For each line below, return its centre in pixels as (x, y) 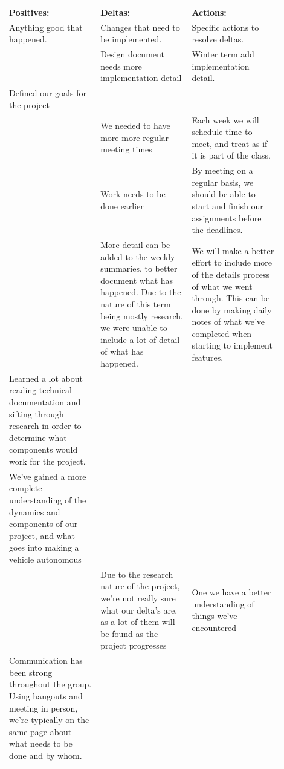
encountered (214, 627)
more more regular (135, 137)
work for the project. (47, 461)
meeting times (126, 149)
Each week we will (225, 119)
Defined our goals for (48, 93)
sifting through (37, 414)
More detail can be (135, 244)
